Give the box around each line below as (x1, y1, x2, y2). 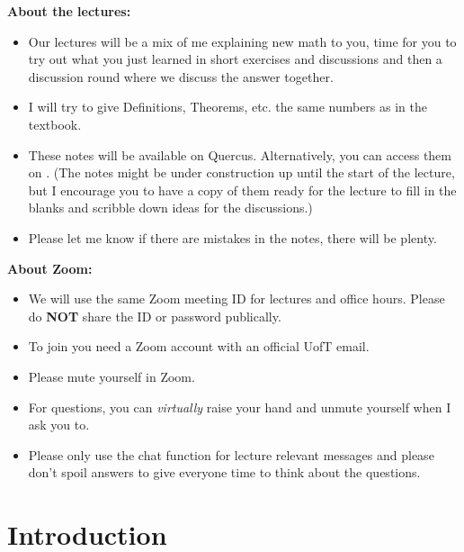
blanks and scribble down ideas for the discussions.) (28, 198, 313, 217)
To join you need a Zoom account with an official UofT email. (28, 337, 370, 356)
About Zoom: (7, 258, 93, 277)
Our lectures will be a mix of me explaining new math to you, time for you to (28, 32, 457, 50)
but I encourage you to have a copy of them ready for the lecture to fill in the (28, 180, 457, 199)
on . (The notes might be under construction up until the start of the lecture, (28, 163, 455, 182)
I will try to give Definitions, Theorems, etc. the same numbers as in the (28, 97, 427, 116)
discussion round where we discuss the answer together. (28, 67, 334, 86)
